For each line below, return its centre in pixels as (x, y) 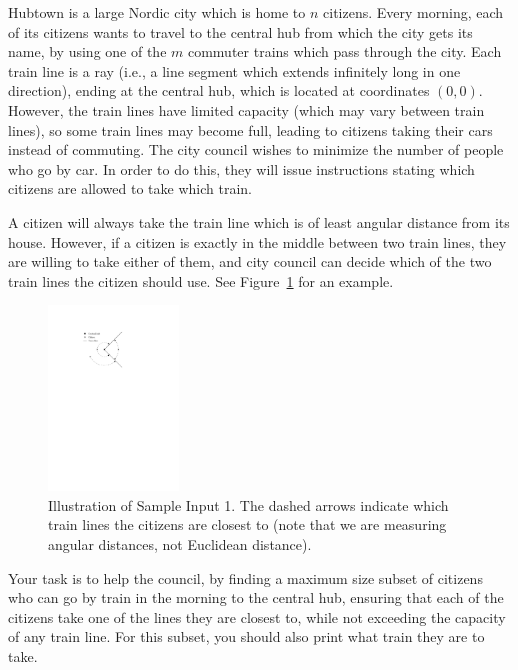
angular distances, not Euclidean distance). (180, 544)
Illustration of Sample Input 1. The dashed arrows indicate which (248, 504)
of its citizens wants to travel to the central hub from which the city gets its (240, 31)
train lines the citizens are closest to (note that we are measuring (247, 524)
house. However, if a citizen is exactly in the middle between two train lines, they (257, 241)
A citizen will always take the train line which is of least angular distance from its (259, 221)
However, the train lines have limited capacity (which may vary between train (246, 109)
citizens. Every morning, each (413, 12)
